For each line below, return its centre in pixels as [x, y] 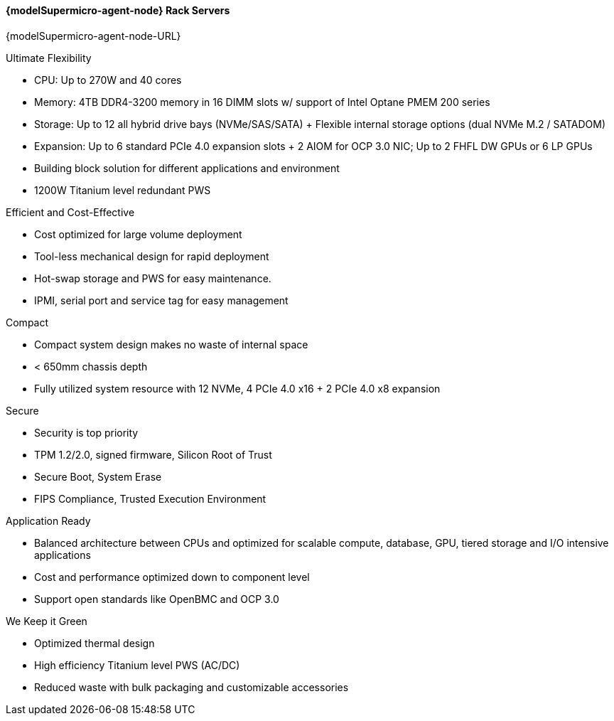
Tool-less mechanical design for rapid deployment [152, 256]
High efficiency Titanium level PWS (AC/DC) [137, 665]
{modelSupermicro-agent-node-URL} [93, 36]
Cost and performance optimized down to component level [172, 577]
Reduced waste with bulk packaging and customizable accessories [192, 687]
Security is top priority [86, 432]
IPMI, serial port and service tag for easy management [161, 300]
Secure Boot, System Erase [98, 476]
